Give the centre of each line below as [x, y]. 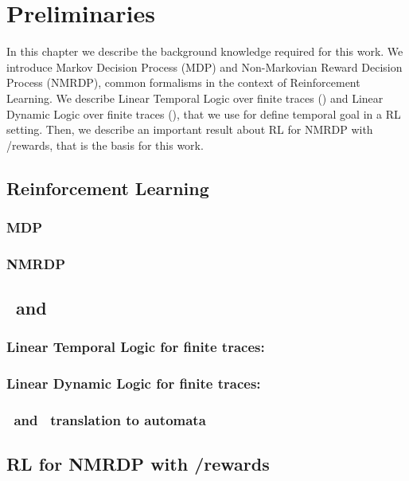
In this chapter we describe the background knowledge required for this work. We [205, 51]
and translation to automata [110, 420]
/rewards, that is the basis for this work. [105, 145]
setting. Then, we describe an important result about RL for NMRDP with [190, 129]
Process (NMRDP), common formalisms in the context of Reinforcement [183, 82]
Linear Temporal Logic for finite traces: [136, 347]
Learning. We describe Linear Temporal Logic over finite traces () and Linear [195, 98]
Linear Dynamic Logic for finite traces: [134, 383]
